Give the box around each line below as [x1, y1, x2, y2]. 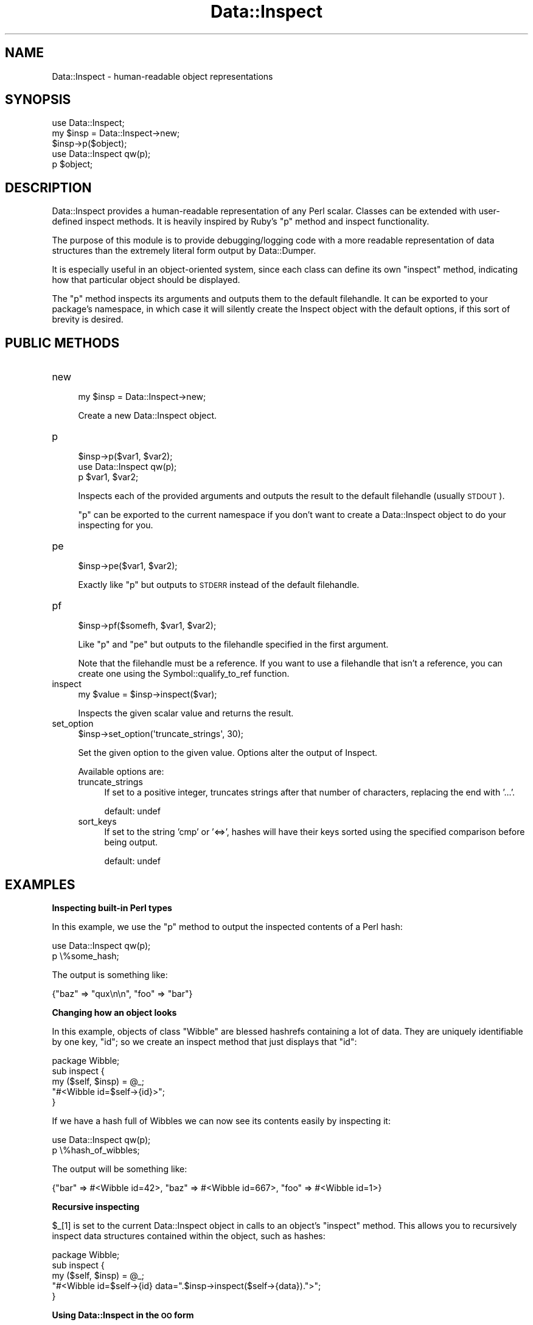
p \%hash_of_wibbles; [52, 1144, 140, 1155]
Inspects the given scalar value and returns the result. [78, 708, 294, 719]
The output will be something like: [52, 1163, 187, 1174]
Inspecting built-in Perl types [52, 902, 172, 913]
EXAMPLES [5, 876, 75, 892]
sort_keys [78, 816, 117, 827]
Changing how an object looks [52, 1007, 177, 1018]
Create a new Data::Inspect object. [78, 410, 217, 421]
